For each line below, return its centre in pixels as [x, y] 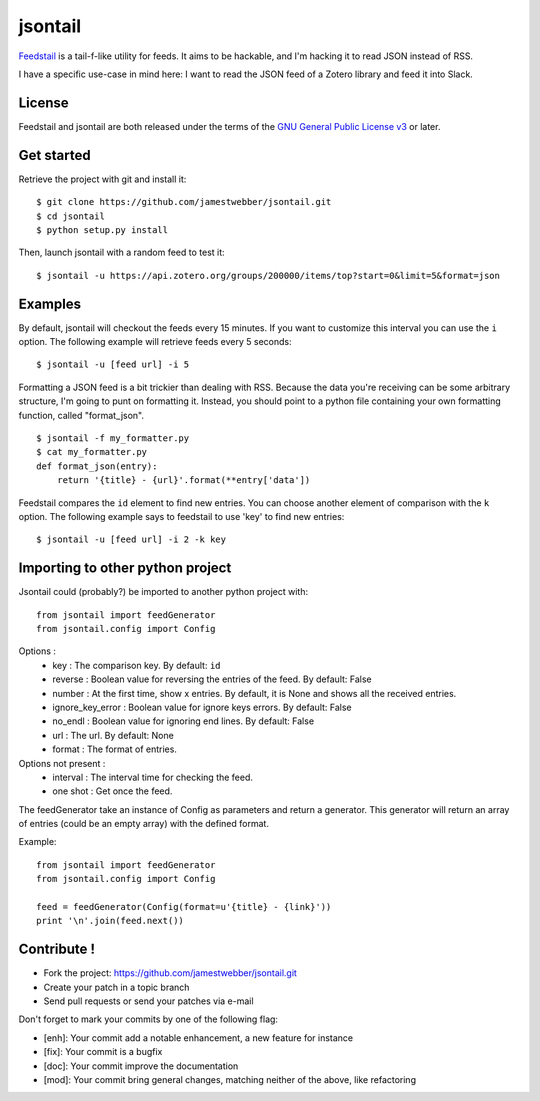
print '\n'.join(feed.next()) [110, 921]
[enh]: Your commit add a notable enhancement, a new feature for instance [198, 1037]
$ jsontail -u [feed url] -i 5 [113, 364]
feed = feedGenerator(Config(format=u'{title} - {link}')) [184, 907]
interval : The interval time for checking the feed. [153, 777]
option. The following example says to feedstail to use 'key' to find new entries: [181, 516]
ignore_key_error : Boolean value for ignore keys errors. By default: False [202, 707]
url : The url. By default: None [113, 735]
